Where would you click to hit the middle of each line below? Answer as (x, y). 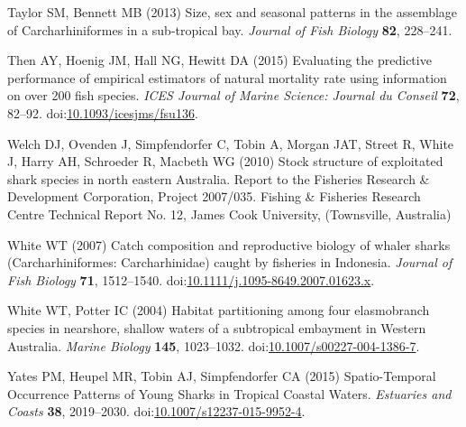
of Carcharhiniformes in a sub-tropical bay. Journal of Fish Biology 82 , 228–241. (230, 29)
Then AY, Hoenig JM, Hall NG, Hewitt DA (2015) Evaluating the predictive (219, 60)
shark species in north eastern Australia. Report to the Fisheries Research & (219, 178)
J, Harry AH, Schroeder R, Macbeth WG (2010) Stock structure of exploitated (225, 161)
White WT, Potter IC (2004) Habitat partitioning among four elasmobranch (219, 310)
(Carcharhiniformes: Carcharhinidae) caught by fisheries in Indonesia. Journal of (230, 262)
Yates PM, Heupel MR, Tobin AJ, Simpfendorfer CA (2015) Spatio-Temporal (222, 376)
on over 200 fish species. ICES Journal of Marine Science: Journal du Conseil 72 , (233, 95)
